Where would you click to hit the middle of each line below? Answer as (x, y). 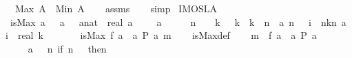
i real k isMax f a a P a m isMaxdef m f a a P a (161, 35)
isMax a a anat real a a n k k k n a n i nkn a (178, 21)
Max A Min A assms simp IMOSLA (116, 8)
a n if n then (67, 48)
